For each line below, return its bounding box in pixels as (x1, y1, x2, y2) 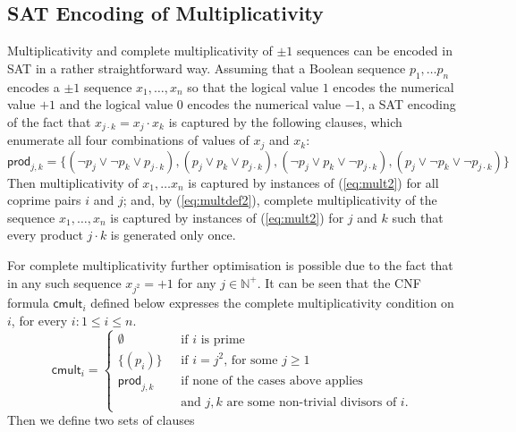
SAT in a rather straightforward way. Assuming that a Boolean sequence (7, 58, 406, 77)
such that (392, 208, 444, 226)
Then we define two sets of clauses (7, 411, 195, 429)
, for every (11, 311, 68, 329)
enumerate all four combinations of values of (7, 131, 250, 149)
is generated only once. (110, 225, 236, 244)
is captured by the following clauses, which (168, 112, 402, 131)
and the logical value (59, 95, 173, 114)
